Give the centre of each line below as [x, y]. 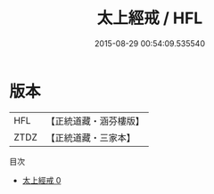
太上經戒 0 [41, 180]
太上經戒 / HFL [150, 18]
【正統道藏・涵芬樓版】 [95, 121]
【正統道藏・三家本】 [91, 137]
